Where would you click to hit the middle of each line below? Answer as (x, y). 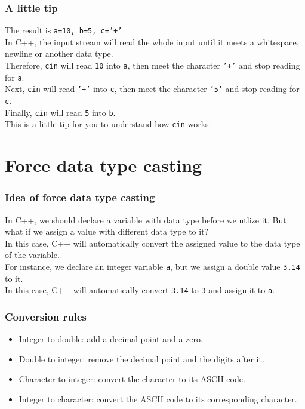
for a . (15, 77)
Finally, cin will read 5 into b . (60, 112)
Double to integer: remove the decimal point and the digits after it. (141, 359)
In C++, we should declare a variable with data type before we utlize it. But (146, 219)
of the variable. (32, 255)
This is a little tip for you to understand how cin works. (108, 124)
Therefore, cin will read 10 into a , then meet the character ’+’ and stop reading (152, 65)
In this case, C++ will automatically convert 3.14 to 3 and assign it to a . (140, 290)
